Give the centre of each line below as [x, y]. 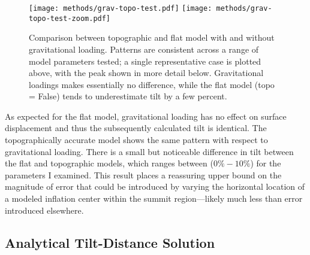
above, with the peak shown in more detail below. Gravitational [146, 73]
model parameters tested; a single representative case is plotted [145, 61]
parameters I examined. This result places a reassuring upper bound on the [143, 174]
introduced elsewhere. [44, 210]
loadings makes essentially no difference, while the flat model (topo [152, 84]
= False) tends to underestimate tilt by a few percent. [128, 96]
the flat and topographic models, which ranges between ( [109, 163]
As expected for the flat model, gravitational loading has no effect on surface [146, 116]
